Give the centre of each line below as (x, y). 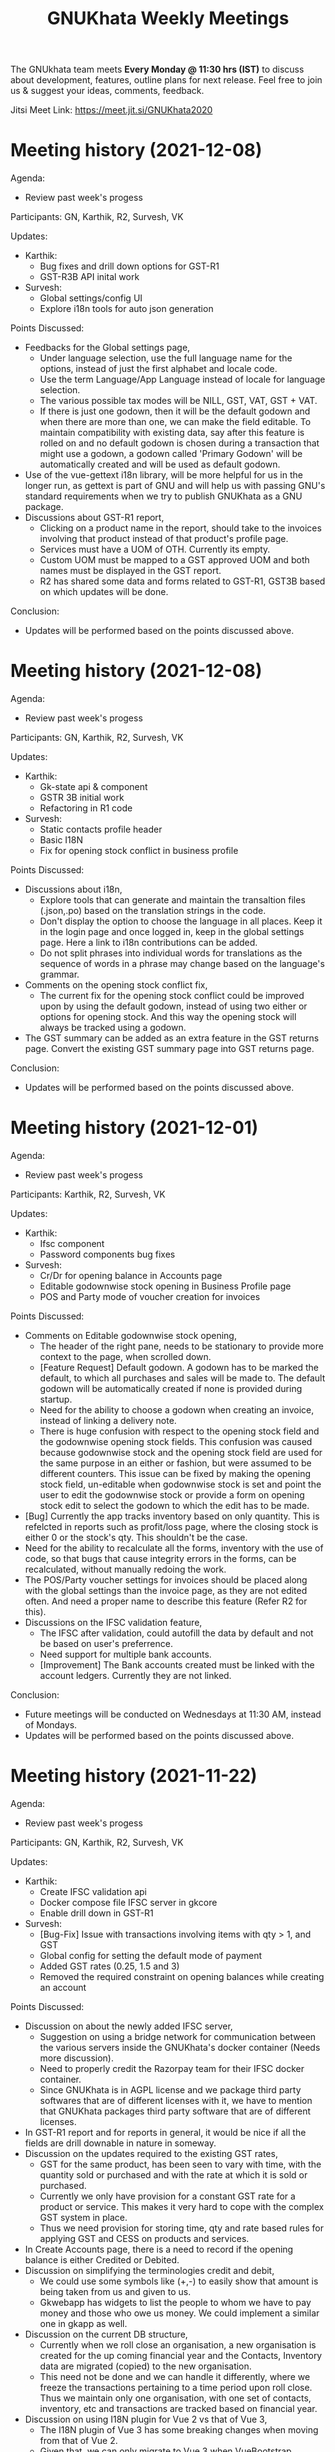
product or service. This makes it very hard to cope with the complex (182, 2206)
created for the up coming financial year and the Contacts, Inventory (181, 2355)
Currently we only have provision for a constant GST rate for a (167, 2196)
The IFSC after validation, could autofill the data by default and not (176, 1633)
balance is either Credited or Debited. (102, 2259)
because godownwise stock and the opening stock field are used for (181, 1452)
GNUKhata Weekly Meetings (168, 18)
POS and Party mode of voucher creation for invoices (150, 1296)
